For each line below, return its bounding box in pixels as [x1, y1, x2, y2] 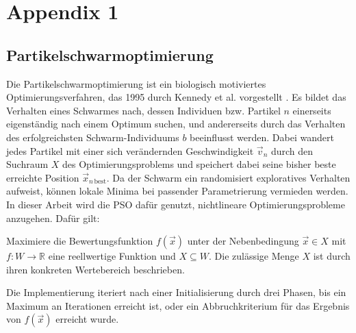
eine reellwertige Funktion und [48, 249, 176, 263]
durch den [270, 143, 314, 158]
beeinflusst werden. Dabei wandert [190, 129, 334, 144]
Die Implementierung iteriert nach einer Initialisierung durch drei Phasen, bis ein [6, 285, 346, 299]
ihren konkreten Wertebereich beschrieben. [6, 262, 185, 276]
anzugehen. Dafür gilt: [6, 210, 100, 225]
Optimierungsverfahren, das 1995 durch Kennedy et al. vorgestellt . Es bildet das [6, 90, 346, 104]
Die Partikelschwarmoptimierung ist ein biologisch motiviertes [6, 76, 266, 90]
